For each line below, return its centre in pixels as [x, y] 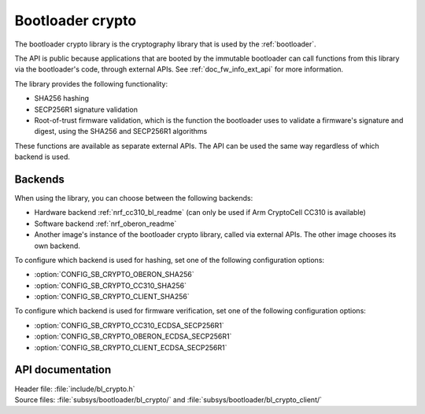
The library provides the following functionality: [91, 83]
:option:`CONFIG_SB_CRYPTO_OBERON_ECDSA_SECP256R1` [133, 336]
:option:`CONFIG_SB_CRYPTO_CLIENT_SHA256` [112, 297]
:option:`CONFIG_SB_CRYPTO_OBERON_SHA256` [114, 275]
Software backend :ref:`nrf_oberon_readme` [105, 224]
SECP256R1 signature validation [86, 109]
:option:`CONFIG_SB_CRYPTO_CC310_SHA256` [110, 285]
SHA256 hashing [62, 98]
